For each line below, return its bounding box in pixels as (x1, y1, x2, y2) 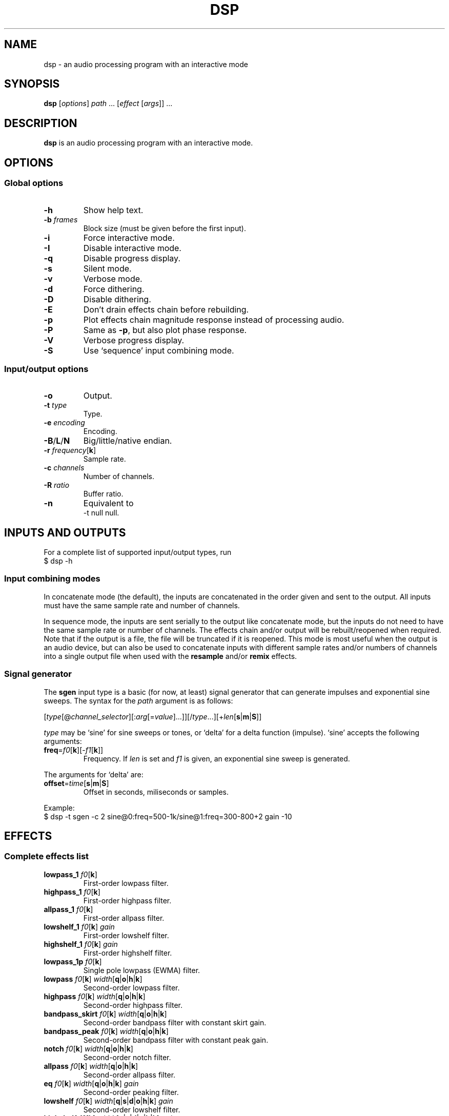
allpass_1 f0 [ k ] (44, 904, 93, 914)
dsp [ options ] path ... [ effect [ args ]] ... (44, 99, 173, 108)
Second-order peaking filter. (83, 1087, 179, 1097)
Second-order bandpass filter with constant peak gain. (83, 1035, 269, 1044)
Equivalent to (83, 498, 134, 509)
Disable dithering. (83, 294, 151, 304)
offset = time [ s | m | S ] (44, 778, 109, 788)
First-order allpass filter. (83, 913, 165, 922)
